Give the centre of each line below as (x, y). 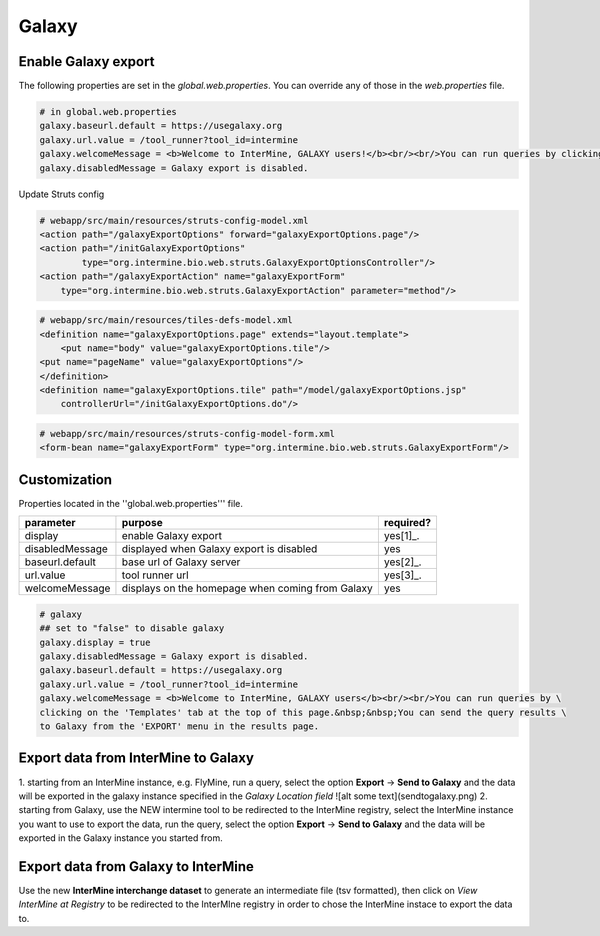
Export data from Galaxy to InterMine (136, 866)
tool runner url (155, 575)
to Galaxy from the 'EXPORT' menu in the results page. (179, 726)
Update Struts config (61, 194)
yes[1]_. (401, 536)
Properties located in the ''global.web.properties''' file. (131, 503)
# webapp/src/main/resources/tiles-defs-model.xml (166, 320)
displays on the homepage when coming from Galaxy (247, 588)
